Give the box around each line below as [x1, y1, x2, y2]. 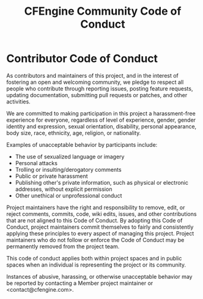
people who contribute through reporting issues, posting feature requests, [6, 84, 193, 92]
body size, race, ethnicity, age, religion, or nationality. [6, 129, 141, 136]
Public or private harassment [15, 172, 88, 180]
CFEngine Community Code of [24, 4, 182, 18]
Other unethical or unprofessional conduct [15, 191, 122, 199]
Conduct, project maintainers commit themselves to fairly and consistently [6, 223, 194, 231]
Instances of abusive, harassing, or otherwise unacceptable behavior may [6, 273, 193, 280]
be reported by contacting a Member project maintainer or [6, 279, 153, 287]
